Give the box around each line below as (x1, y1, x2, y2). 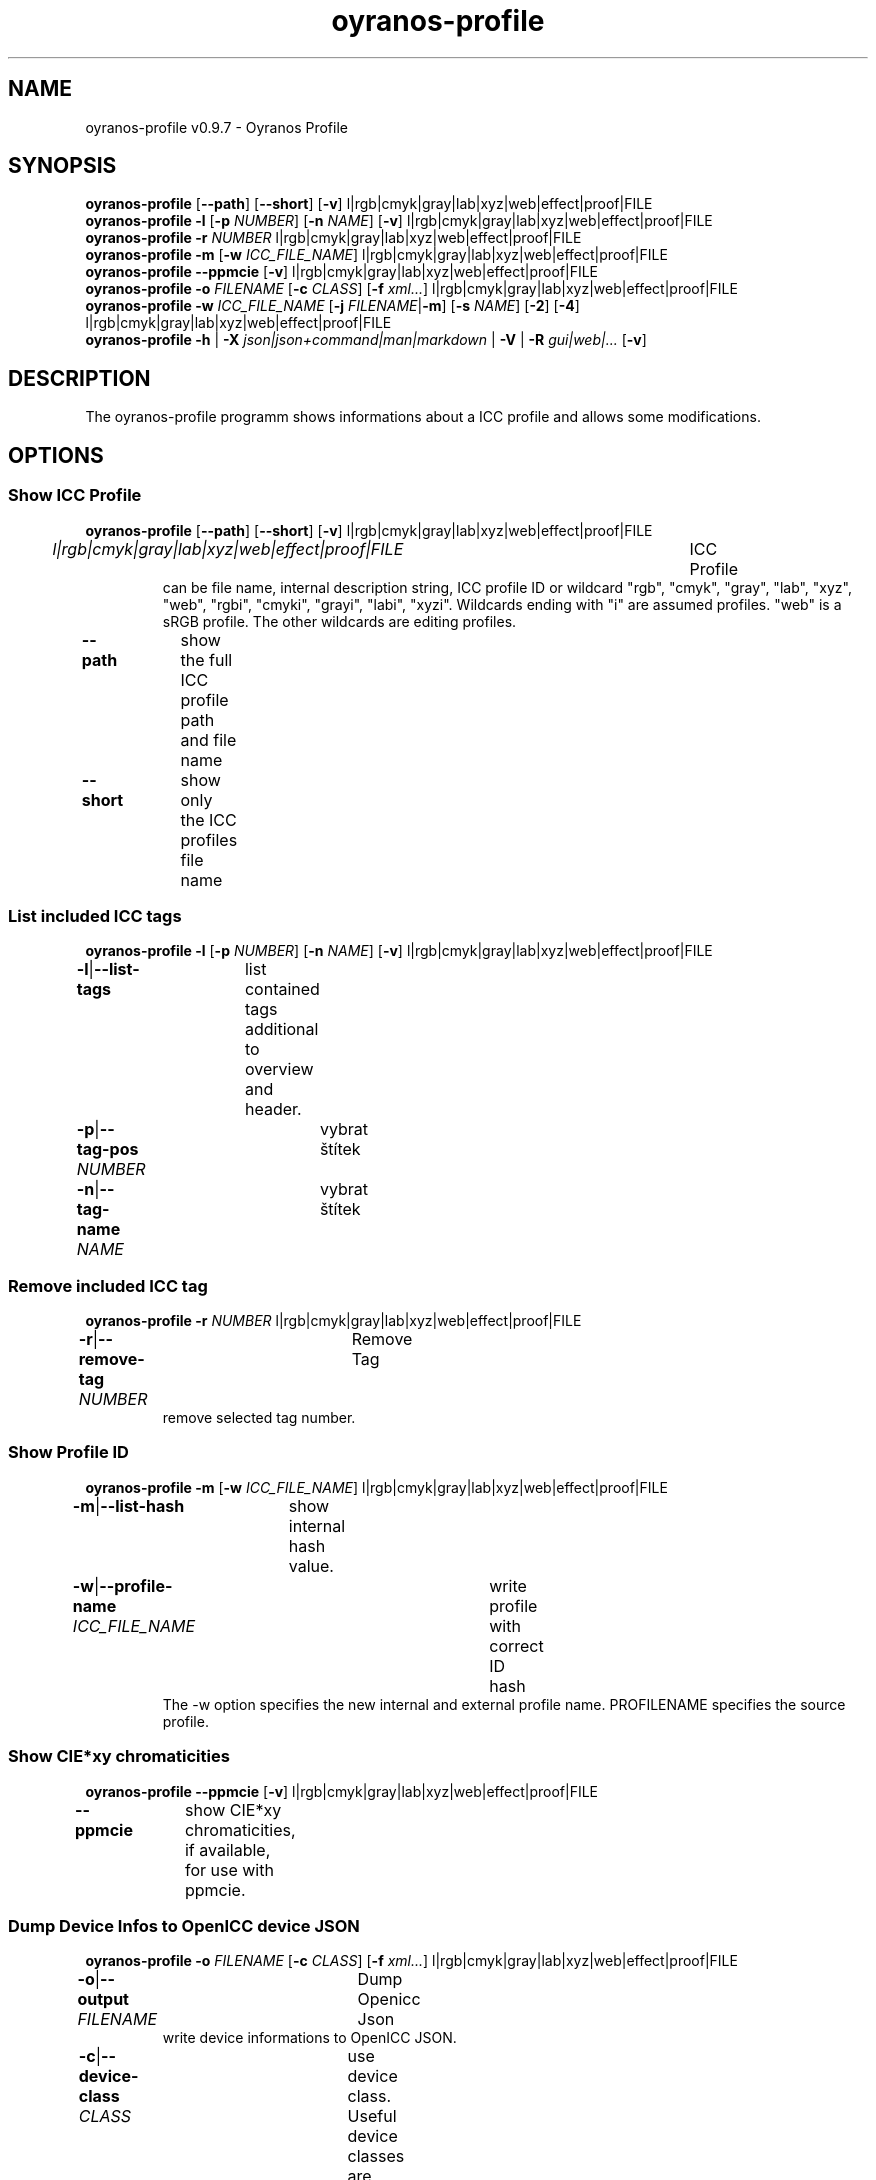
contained (244, 979, 320, 1000)
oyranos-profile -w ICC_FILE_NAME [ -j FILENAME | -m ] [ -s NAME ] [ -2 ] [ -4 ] (85, 297, 580, 315)
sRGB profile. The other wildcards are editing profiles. (162, 612, 517, 630)
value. (288, 1555, 334, 1576)
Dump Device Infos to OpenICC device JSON (8, 1915, 360, 1936)
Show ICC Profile (8, 485, 142, 506)
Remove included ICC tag (8, 1275, 208, 1296)
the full (180, 649, 233, 670)
